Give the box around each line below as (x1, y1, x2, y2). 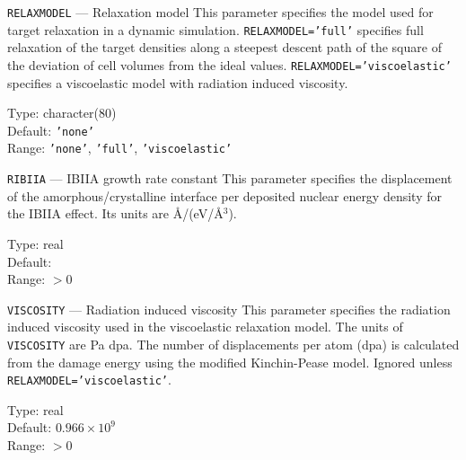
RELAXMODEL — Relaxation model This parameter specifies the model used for (7, 3, 434, 21)
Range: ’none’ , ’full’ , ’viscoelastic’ (7, 138, 233, 157)
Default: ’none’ (7, 120, 94, 139)
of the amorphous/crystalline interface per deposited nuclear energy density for (7, 186, 442, 205)
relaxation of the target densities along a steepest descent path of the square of (7, 38, 442, 57)
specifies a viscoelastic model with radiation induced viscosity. (7, 73, 348, 92)
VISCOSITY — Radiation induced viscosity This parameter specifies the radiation (7, 299, 451, 318)
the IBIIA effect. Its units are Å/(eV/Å (7, 204, 224, 223)
